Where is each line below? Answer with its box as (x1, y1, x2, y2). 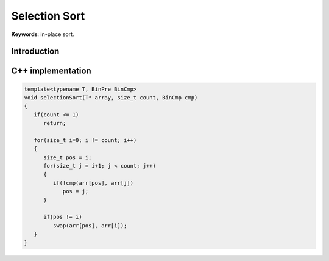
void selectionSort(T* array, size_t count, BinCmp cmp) (24, 94, 198, 101)
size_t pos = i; (43, 154, 92, 161)
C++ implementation (11, 66, 91, 76)
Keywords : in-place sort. (11, 30, 74, 38)
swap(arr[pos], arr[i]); (52, 222, 127, 229)
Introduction (11, 46, 60, 57)
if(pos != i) (43, 213, 82, 221)
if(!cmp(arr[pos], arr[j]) (52, 179, 134, 186)
